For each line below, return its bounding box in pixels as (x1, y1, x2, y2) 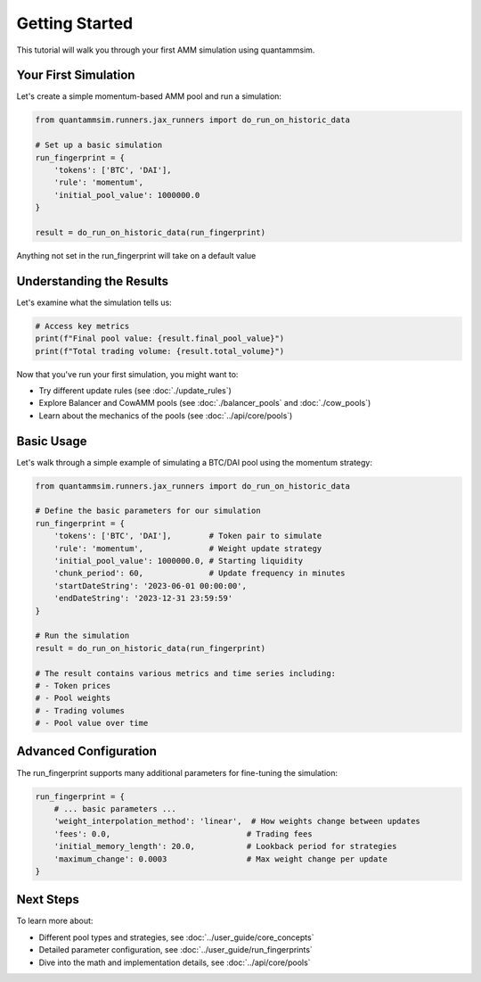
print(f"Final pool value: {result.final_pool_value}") (35, 334, 285, 343)
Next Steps (16, 892, 79, 907)
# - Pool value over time (35, 718, 149, 729)
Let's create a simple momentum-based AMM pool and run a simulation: (16, 91, 282, 102)
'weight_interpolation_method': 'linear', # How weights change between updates (53, 816, 420, 827)
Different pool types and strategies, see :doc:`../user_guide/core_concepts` (38, 932, 314, 943)
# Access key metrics (35, 321, 130, 331)
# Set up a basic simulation (35, 140, 163, 151)
